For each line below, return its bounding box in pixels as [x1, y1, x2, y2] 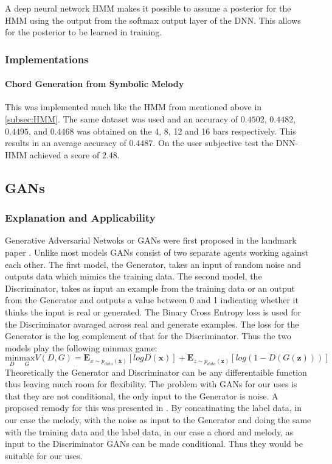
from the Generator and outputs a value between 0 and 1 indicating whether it [5, 294, 299, 306]
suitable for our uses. [5, 449, 83, 462]
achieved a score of [29, 148, 100, 161]
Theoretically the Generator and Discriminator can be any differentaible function [5, 365, 307, 378]
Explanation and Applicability [5, 210, 156, 225]
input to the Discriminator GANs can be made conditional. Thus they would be [5, 437, 303, 450]
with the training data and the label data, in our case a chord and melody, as [5, 425, 294, 438]
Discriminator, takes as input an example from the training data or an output [5, 281, 296, 294]
